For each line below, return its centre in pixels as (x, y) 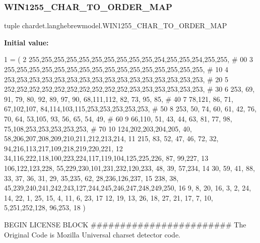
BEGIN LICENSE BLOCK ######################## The (125, 224)
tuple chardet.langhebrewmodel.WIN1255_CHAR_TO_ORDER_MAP (116, 25)
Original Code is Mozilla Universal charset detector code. (92, 234)
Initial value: (26, 42)
